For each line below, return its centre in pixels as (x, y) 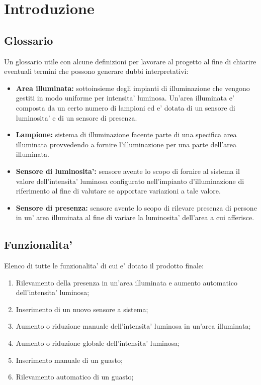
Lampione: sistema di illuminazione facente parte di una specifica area (126, 134)
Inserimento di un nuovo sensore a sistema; (82, 309)
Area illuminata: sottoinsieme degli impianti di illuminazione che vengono (133, 88)
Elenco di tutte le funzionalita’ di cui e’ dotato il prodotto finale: (104, 266)
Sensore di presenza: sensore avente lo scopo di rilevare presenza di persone (136, 207)
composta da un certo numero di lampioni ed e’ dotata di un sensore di (125, 107)
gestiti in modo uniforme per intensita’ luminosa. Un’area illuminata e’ (125, 98)
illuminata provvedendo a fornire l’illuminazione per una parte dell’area (126, 144)
